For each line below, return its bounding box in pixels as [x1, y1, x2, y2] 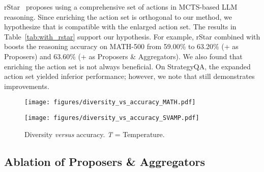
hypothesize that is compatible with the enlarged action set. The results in [4, 21, 237, 32]
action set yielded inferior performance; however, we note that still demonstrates [4, 71, 255, 81]
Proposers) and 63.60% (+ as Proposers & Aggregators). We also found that [4, 51, 243, 61]
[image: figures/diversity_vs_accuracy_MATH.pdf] [24, 99, 196, 106]
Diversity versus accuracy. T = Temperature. [24, 128, 165, 139]
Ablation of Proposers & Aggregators [4, 153, 206, 169]
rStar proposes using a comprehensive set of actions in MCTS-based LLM [4, 2, 238, 12]
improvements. [4, 80, 49, 91]
